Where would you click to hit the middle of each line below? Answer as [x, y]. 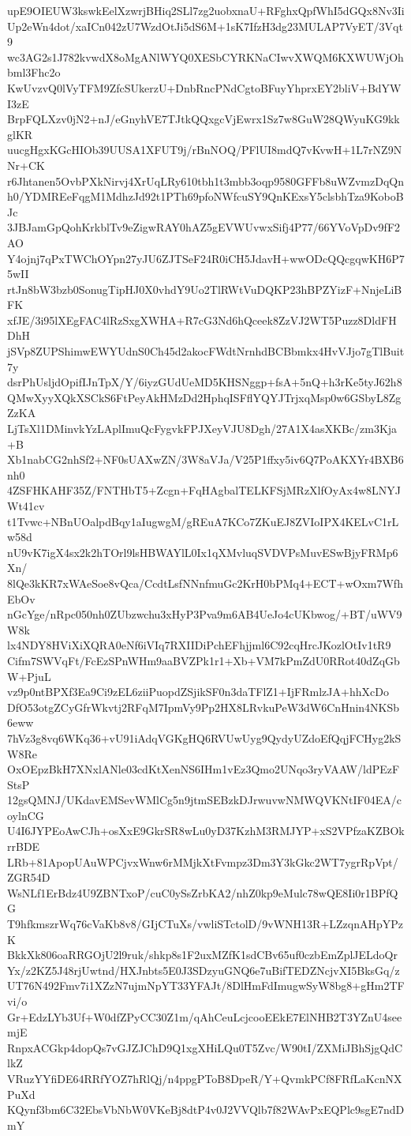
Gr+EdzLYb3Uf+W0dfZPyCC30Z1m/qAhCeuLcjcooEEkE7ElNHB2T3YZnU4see [205, 1016]
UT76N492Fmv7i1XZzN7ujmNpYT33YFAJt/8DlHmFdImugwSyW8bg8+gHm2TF [206, 986]
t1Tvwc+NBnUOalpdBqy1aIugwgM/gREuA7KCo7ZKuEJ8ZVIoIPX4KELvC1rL [203, 521]
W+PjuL [29, 676]
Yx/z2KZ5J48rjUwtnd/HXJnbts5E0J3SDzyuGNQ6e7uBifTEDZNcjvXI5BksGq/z [204, 970]
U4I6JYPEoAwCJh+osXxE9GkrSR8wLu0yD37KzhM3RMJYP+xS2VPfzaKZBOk [206, 831]
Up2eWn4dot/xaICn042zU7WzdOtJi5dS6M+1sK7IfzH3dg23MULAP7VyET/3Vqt [205, 26]
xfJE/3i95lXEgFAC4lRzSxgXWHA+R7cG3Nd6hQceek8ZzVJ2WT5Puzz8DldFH [202, 320]
